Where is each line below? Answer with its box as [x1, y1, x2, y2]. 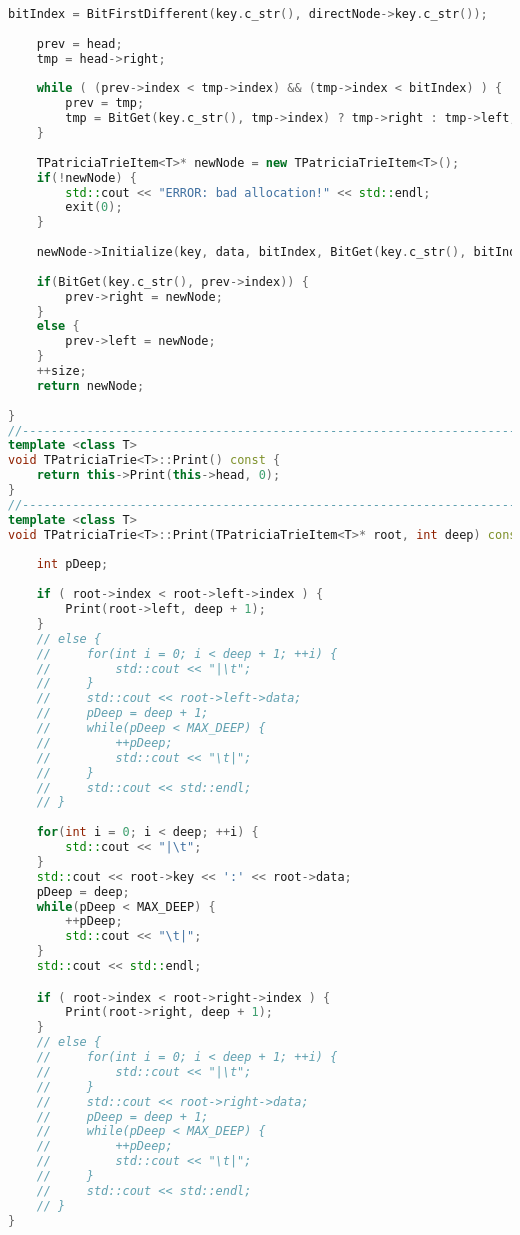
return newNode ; [36, 378, 145, 393]
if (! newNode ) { [36, 170, 137, 185]
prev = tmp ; [65, 96, 145, 111]
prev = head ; [36, 36, 123, 51]
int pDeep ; [36, 557, 109, 572]
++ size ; [36, 364, 87, 378]
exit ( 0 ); [65, 200, 123, 215]
